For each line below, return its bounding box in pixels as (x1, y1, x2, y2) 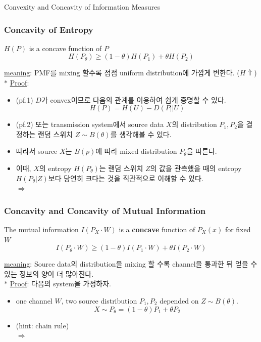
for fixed (225, 224, 251, 234)
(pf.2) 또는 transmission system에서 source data (16, 119, 164, 130)
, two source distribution (61, 295, 137, 306)
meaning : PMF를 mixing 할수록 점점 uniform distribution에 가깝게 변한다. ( (4, 67, 240, 78)
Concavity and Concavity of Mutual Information (4, 204, 206, 217)
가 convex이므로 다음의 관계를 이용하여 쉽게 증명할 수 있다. (41, 94, 226, 105)
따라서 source (16, 146, 58, 156)
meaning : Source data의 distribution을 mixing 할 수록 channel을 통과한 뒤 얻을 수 (4, 259, 257, 269)
